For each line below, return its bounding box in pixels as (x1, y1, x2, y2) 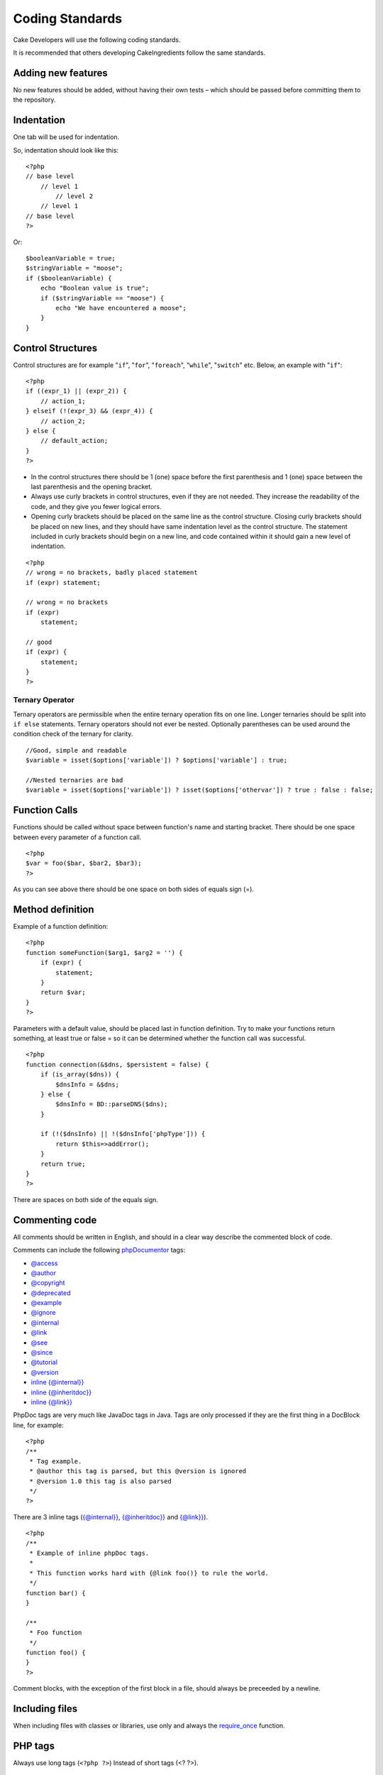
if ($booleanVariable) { (26, 274, 112, 282)
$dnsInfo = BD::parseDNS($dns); (55, 1100, 168, 1108)
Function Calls (13, 804, 78, 816)
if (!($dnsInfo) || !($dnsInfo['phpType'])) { (40, 1130, 206, 1138)
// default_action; (40, 437, 109, 445)
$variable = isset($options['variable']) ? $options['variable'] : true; (26, 756, 288, 765)
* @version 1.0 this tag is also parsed (29, 1477, 172, 1485)
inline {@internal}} (30, 1378, 84, 1387)
